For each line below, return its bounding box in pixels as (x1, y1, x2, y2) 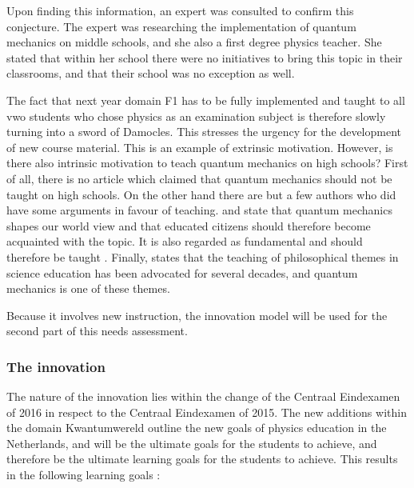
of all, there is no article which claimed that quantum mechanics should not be (6, 170, 392, 186)
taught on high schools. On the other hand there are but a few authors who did (6, 186, 396, 202)
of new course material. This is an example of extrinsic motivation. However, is (6, 138, 393, 155)
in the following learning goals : (6, 466, 161, 483)
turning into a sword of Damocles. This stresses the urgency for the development (6, 123, 402, 140)
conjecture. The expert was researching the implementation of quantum (6, 18, 356, 34)
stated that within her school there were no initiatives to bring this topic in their (6, 49, 403, 66)
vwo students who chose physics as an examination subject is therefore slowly (6, 107, 386, 124)
